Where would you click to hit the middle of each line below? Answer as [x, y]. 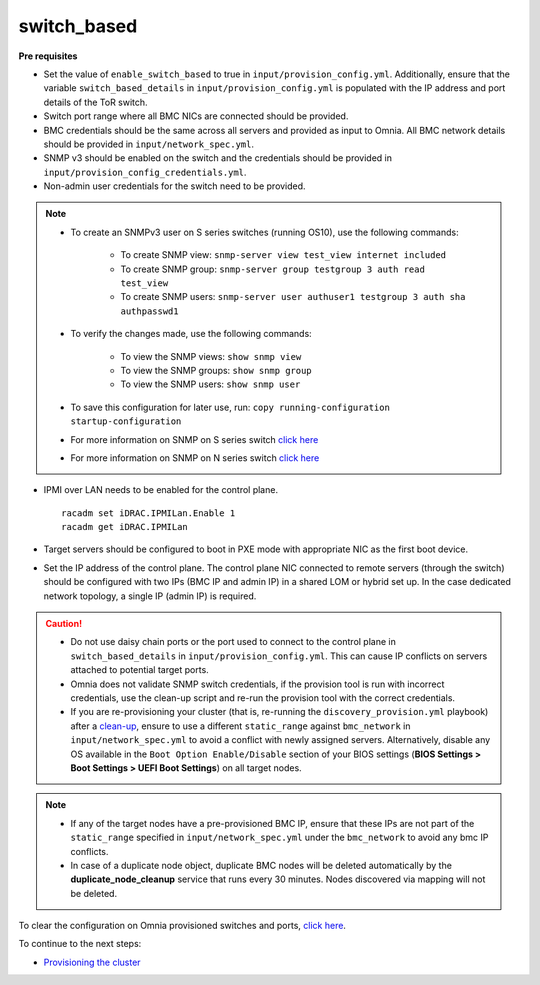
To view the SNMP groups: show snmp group [216, 370]
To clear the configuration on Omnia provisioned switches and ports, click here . [182, 926]
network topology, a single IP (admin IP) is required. [150, 596]
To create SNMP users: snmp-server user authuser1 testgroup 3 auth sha [293, 297]
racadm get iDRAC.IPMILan [125, 527]
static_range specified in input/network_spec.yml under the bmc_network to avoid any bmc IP [279, 837]
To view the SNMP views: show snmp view [211, 356]
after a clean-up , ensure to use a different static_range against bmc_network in [240, 726]
